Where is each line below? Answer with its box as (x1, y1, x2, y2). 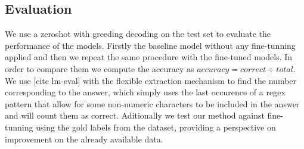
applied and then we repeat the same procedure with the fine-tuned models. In (5, 51, 293, 63)
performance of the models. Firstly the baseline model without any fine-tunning (5, 39, 296, 51)
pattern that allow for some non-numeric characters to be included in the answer (5, 97, 300, 110)
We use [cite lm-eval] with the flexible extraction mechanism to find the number (5, 74, 297, 86)
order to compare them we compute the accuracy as (5, 62, 194, 74)
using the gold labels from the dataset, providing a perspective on (36, 120, 276, 133)
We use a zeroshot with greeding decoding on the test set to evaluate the (5, 27, 271, 40)
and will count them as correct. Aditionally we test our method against (5, 109, 265, 122)
